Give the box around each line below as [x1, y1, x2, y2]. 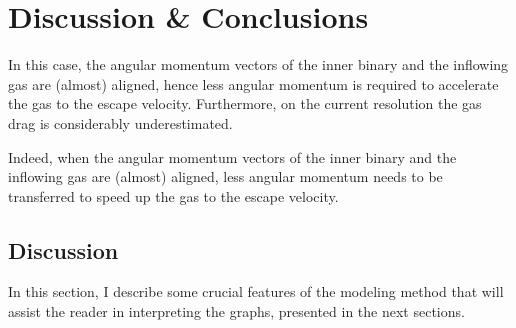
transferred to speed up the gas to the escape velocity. [8, 185, 339, 206]
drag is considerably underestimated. [8, 112, 233, 133]
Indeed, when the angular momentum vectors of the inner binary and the [8, 146, 457, 167]
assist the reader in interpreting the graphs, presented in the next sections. [8, 301, 465, 322]
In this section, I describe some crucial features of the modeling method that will [8, 281, 504, 302]
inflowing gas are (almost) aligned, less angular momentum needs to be [8, 166, 443, 187]
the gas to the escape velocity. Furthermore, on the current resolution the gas [8, 93, 482, 114]
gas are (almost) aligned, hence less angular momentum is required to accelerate [8, 73, 499, 94]
